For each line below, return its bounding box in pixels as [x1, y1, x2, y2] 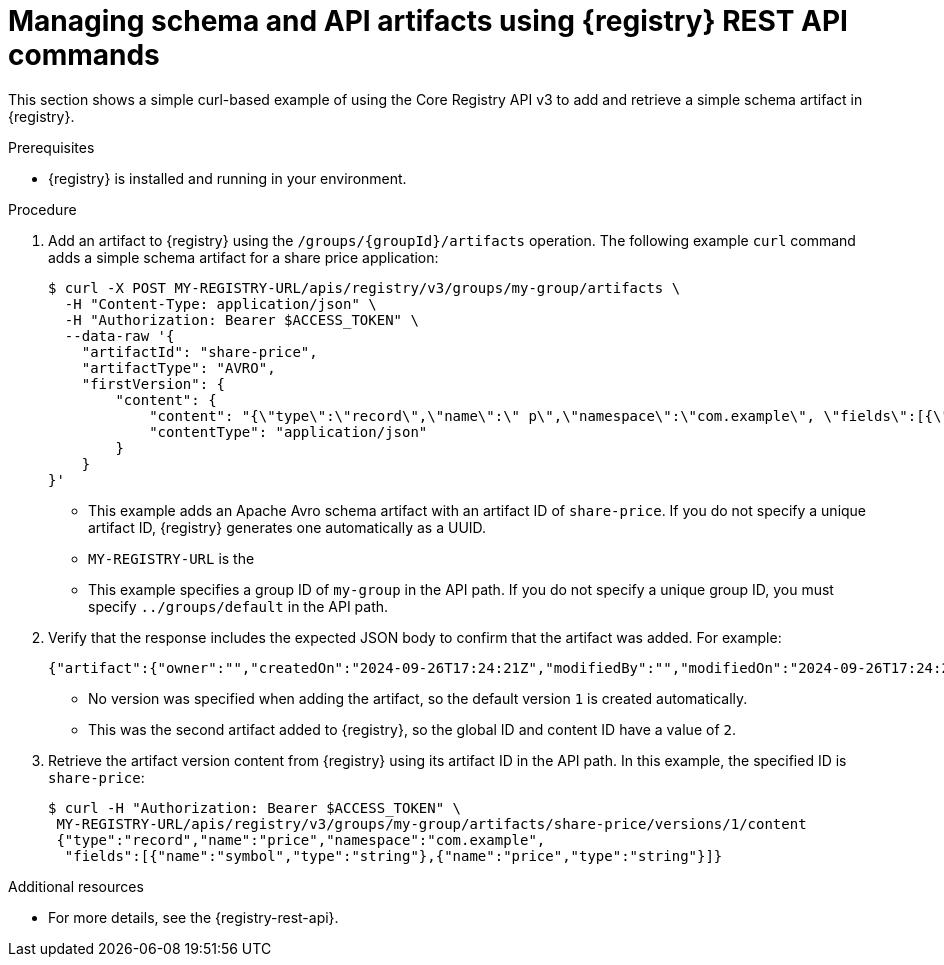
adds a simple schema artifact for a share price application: [48, 248, 439, 266]
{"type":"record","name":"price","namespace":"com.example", [56, 831, 546, 848]
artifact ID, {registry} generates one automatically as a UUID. [88, 518, 487, 536]
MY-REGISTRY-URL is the [88, 549, 255, 567]
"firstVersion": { [81, 375, 226, 392]
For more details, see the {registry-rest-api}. [48, 908, 339, 926]
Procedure [8, 200, 77, 218]
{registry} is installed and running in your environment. [48, 169, 407, 187]
